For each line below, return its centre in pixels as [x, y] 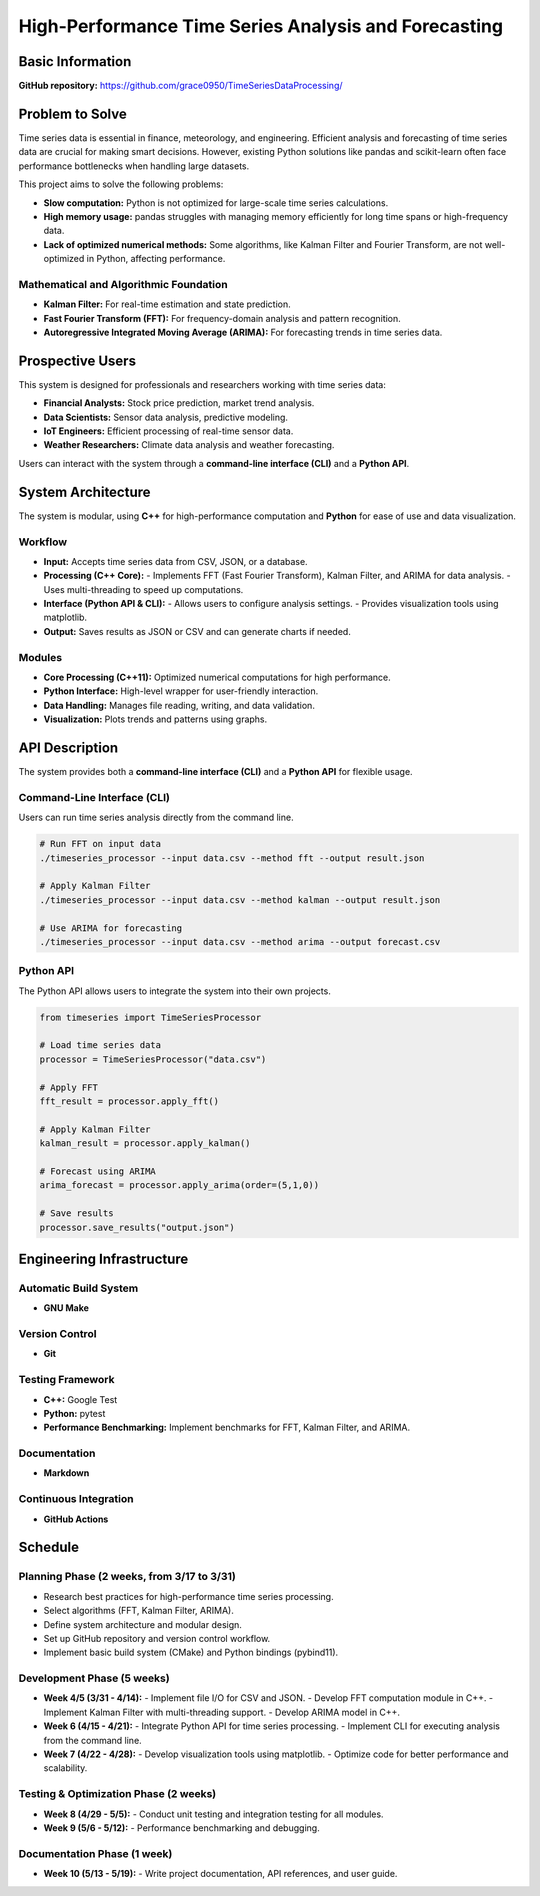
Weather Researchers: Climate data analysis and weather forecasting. [189, 445]
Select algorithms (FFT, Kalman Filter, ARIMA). [138, 1611]
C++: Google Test [80, 1399]
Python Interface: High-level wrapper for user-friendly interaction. [181, 691]
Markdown [66, 1473]
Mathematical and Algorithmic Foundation [123, 284]
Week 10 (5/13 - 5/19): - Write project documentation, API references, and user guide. [220, 1874]
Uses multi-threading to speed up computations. [143, 589]
